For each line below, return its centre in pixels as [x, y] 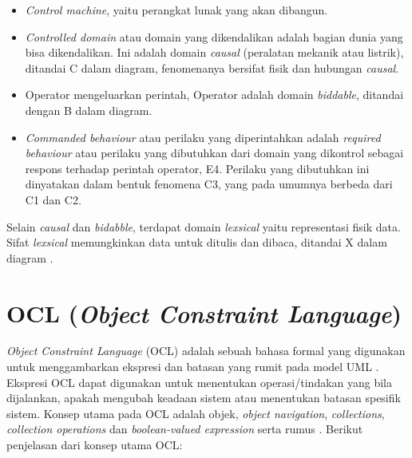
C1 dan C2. [53, 199]
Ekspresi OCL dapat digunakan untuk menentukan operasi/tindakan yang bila [200, 382]
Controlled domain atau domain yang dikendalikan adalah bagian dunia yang [214, 36]
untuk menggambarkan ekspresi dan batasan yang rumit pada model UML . [193, 367]
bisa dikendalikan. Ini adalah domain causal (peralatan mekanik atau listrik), [214, 52]
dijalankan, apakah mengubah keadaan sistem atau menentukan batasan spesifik [204, 398]
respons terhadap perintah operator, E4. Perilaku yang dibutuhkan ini [197, 168]
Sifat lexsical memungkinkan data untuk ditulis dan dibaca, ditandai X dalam [197, 242]
